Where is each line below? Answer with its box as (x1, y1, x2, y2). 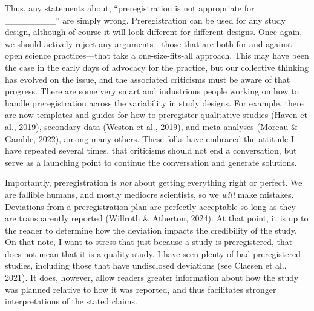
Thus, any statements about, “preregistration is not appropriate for (5, 2, 255, 14)
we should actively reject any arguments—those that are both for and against (5, 37, 292, 50)
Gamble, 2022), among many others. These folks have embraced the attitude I (5, 132, 294, 145)
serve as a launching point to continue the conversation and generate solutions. (5, 155, 297, 168)
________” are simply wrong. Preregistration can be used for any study (5, 13, 286, 26)
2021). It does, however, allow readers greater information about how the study (5, 271, 299, 284)
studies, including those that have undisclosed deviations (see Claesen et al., (5, 259, 287, 272)
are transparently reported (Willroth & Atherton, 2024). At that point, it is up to (5, 212, 309, 224)
